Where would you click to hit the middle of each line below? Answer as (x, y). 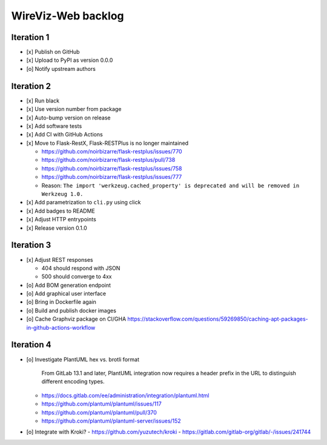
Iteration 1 (30, 37)
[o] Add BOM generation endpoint (69, 285)
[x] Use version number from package (74, 109)
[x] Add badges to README (61, 211)
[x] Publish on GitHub (53, 52)
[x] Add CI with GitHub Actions (64, 135)
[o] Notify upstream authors (61, 69)
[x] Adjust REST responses (60, 259)
